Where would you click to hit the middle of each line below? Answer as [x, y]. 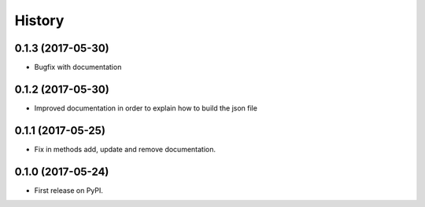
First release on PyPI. [69, 190]
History [39, 20]
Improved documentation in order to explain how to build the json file [146, 108]
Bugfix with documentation [78, 67]
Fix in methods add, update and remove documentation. [125, 149]
